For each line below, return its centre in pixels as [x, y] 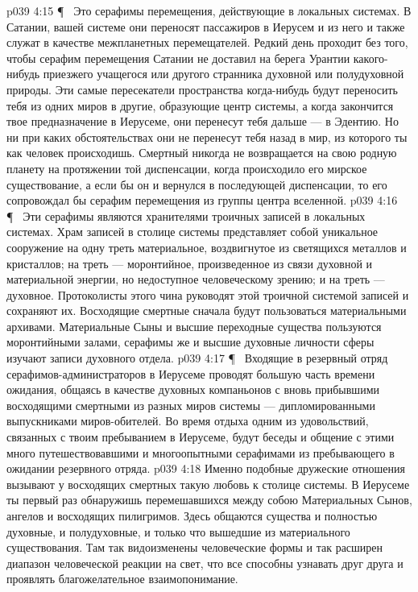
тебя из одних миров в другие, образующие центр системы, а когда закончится [200, 105]
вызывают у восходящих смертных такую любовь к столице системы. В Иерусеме [208, 484]
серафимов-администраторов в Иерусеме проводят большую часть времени [191, 373]
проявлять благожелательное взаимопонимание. [122, 579]
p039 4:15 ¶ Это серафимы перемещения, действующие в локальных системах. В [209, 10]
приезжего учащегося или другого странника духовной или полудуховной [223, 74]
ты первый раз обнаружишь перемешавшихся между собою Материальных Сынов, [209, 500]
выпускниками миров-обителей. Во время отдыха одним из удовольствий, [188, 421]
